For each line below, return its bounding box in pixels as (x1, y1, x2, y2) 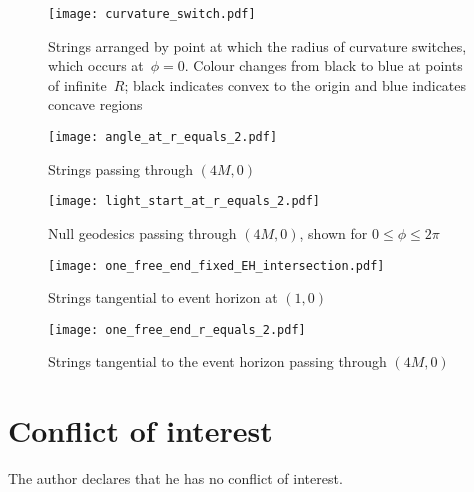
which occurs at (48, 55, 144, 76)
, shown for (299, 222, 368, 243)
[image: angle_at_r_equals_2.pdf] (48, 130, 278, 145)
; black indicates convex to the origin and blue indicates (124, 74, 467, 95)
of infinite (48, 74, 107, 95)
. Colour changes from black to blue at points (184, 55, 463, 76)
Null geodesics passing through (48, 222, 237, 243)
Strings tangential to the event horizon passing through (48, 351, 387, 372)
